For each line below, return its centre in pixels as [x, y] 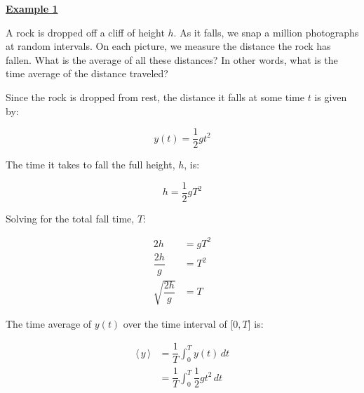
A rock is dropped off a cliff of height [85, 32]
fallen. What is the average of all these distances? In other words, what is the [172, 59]
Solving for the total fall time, [70, 218]
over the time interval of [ [178, 323]
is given [331, 96]
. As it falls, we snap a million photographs [266, 32]
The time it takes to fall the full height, [90, 165]
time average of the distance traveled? [87, 73]
